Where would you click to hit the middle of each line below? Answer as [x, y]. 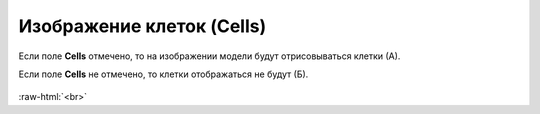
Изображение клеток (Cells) [142, 26]
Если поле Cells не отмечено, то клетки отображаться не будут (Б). [163, 74]
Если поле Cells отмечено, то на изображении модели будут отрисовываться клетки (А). [209, 56]
